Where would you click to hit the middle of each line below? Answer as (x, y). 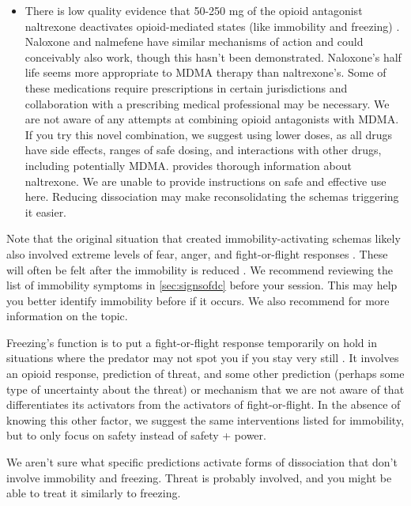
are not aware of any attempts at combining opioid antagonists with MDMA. (212, 119)
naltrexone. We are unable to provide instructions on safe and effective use (205, 181)
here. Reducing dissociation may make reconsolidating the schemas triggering (212, 196)
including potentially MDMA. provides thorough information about (188, 165)
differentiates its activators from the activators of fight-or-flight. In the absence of (204, 404)
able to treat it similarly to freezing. (94, 493)
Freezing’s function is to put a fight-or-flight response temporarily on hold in (192, 342)
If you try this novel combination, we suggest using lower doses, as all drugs (209, 134)
